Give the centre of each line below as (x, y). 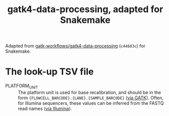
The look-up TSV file (49, 72)
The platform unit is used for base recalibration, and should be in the (90, 92)
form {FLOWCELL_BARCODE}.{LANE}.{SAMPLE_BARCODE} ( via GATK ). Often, (91, 98)
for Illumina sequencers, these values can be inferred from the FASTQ (91, 103)
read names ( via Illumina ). (45, 108)
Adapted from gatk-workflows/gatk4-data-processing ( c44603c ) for (75, 46)
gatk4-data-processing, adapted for (85, 9)
